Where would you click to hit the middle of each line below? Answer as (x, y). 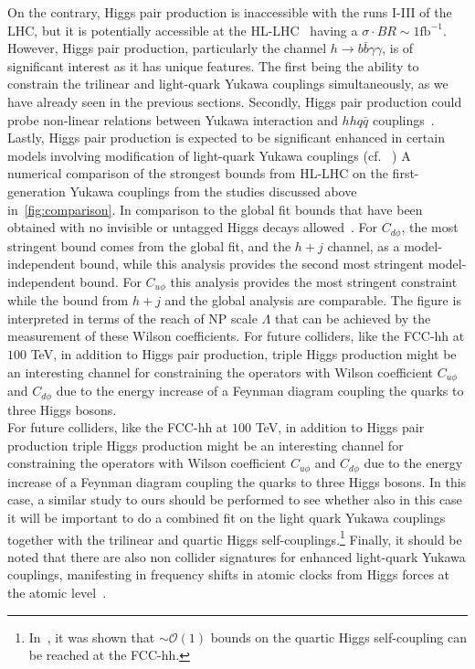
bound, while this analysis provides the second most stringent (252, 264)
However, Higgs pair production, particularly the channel (167, 48)
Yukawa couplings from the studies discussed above (213, 191)
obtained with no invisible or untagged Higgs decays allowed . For (192, 227)
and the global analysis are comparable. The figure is (313, 300)
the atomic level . (57, 592)
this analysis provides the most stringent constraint (314, 281)
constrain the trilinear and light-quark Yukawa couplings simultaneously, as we (228, 84)
